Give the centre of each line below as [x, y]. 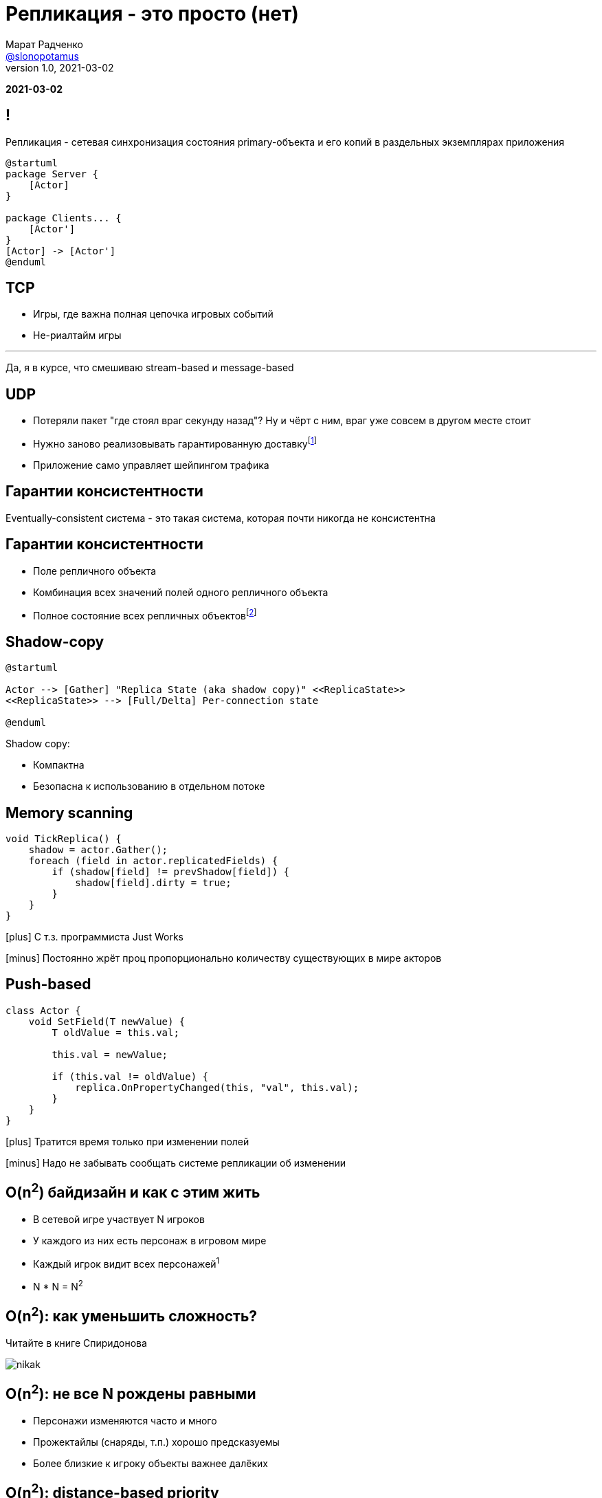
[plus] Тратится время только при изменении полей [127, 1141]
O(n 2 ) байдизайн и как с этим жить [133, 1191]
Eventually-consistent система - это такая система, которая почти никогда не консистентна [221, 518]
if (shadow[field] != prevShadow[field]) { [171, 871]
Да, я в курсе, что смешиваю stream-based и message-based [150, 368]
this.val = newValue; [110, 1054]
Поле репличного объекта [95, 571]
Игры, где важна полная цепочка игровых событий [153, 314]
